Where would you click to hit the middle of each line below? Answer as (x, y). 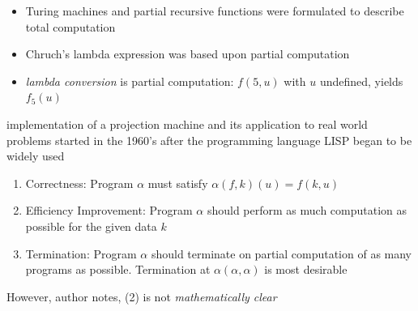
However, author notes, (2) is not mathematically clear (142, 296)
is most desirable (306, 269)
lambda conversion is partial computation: (130, 81)
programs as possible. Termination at (118, 269)
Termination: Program (81, 253)
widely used (36, 156)
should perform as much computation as (307, 210)
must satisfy (178, 183)
